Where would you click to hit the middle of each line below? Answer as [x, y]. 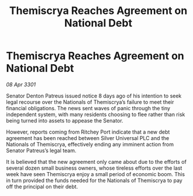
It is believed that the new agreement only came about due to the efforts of [96, 162]
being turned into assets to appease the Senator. [65, 120]
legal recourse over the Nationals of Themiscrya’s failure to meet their [90, 102]
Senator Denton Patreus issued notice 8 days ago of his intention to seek [94, 96]
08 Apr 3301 [21, 84]
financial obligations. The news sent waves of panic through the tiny [88, 108]
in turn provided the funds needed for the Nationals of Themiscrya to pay [94, 180]
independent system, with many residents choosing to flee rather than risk [96, 114]
